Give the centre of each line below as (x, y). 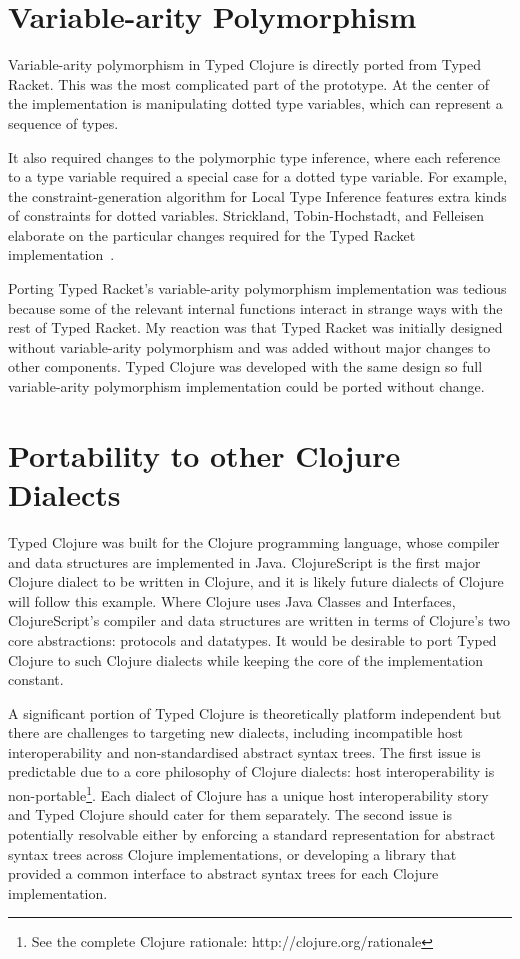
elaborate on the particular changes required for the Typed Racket (212, 234)
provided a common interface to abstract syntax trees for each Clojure (223, 873)
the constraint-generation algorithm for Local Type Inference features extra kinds (257, 195)
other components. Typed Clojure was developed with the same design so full (245, 366)
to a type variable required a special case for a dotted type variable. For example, (258, 176)
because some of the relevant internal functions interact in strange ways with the (255, 307)
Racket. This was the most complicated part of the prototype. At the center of (249, 83)
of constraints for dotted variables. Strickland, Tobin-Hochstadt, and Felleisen (246, 215)
